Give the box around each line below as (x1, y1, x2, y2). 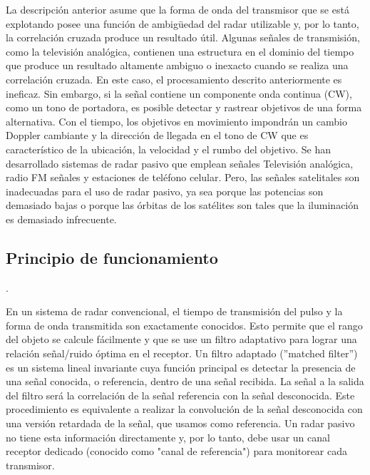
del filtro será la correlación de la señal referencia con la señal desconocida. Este (6, 387, 355, 402)
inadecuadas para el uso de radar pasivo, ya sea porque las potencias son (6, 183, 324, 198)
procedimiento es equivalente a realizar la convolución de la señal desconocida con (6, 402, 363, 417)
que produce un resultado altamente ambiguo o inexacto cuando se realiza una (6, 58, 349, 73)
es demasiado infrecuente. (6, 211, 117, 226)
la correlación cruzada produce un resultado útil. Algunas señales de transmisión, (6, 30, 360, 45)
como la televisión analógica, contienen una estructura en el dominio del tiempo (6, 44, 354, 58)
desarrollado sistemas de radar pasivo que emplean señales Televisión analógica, (6, 155, 354, 170)
